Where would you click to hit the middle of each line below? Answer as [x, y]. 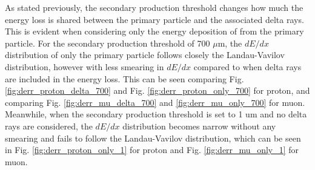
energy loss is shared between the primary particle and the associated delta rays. [154, 19]
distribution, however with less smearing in [85, 66]
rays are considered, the [49, 126]
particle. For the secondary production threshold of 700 [108, 43]
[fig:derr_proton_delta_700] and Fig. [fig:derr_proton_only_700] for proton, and [157, 90]
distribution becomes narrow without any [199, 126]
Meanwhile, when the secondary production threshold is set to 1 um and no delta [156, 114]
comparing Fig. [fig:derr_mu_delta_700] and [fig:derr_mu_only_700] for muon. [155, 102]
